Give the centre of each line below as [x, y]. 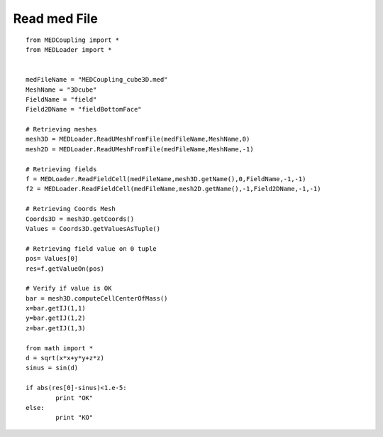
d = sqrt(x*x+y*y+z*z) [65, 358]
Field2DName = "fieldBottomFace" [84, 109]
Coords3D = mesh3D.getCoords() [80, 219]
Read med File [56, 18]
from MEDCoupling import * [73, 40]
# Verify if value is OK [69, 288]
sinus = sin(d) [52, 368]
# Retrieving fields [61, 169]
